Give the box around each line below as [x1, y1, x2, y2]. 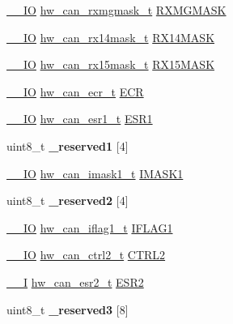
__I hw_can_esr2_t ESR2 [6, 273, 144, 290]
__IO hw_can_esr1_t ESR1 [6, 110, 153, 127]
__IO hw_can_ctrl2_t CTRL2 [6, 246, 166, 263]
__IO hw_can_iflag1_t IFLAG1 [6, 219, 173, 236]
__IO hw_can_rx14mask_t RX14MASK [6, 28, 215, 45]
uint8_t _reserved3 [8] [6, 301, 129, 318]
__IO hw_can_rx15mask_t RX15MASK [6, 56, 215, 73]
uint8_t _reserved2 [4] [6, 192, 129, 209]
